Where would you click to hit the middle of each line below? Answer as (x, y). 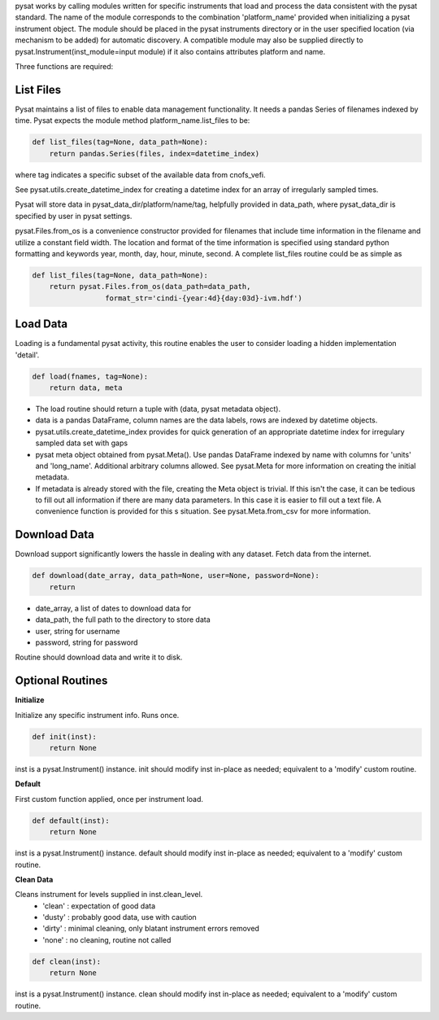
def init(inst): (65, 736)
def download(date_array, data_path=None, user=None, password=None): (176, 576)
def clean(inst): (67, 961)
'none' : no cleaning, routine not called (107, 939)
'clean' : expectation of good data (99, 906)
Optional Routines (61, 681)
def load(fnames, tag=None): (90, 376)
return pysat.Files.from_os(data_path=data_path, (150, 287)
